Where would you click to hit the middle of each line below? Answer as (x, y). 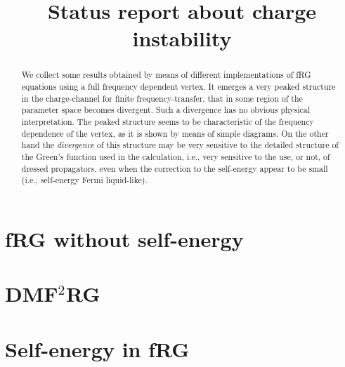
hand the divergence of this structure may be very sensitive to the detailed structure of (180, 145)
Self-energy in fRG (97, 348)
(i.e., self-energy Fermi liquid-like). (84, 180)
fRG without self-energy (124, 238)
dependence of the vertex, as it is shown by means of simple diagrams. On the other (175, 133)
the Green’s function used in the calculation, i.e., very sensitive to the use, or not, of (176, 156)
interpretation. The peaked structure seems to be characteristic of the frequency (168, 121)
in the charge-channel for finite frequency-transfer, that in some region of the (162, 98)
